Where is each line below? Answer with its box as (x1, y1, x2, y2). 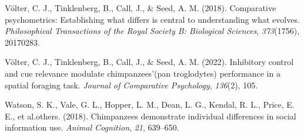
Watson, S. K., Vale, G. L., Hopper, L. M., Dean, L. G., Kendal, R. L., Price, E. (5, 98, 295, 111)
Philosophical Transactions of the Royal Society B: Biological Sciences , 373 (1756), (5, 25, 300, 37)
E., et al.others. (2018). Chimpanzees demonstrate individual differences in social (5, 109, 296, 122)
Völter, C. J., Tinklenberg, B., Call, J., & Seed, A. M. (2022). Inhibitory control (5, 56, 294, 68)
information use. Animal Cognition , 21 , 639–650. (5, 121, 179, 133)
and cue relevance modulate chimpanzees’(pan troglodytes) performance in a (5, 67, 280, 79)
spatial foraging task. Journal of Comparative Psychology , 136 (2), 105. (5, 78, 258, 91)
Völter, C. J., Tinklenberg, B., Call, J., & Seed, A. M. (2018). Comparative (5, 2, 276, 13)
